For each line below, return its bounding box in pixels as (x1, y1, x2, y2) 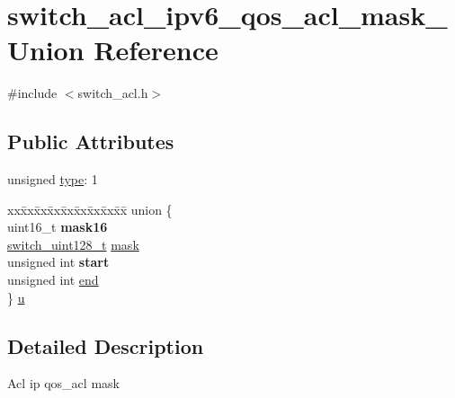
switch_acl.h (77, 84, 148, 102)
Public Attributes (7, 128, 174, 155)
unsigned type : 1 (7, 170, 98, 189)
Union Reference (7, 31, 219, 68)
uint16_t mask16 (7, 217, 108, 236)
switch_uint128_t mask (7, 234, 139, 253)
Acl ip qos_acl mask (7, 374, 120, 393)
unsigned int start (7, 252, 110, 271)
